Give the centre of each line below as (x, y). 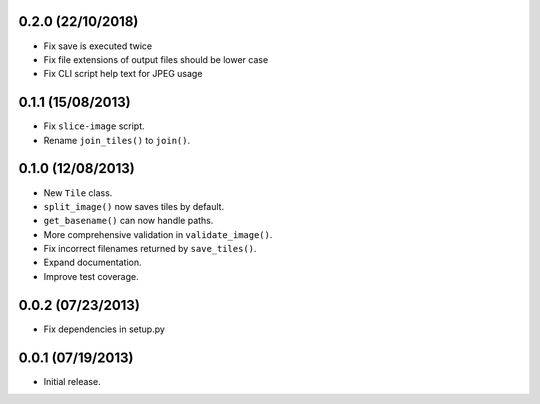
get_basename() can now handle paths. (128, 221)
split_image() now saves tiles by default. (134, 206)
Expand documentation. (92, 262)
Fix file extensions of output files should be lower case (156, 59)
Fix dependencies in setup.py (104, 329)
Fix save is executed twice (98, 46)
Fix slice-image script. (94, 126)
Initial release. (72, 381)
